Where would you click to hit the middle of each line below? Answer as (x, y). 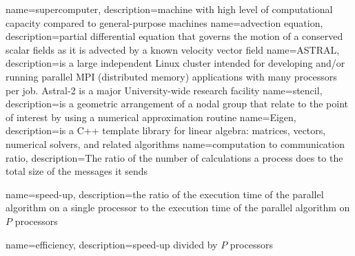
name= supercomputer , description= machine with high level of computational (169, 9)
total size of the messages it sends (77, 171)
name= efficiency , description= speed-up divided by (112, 244)
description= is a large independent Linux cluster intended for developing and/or (175, 63)
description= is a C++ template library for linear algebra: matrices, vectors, (166, 130)
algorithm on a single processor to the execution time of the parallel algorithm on (178, 207)
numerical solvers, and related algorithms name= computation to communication (175, 143)
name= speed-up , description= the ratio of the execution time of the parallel (165, 194)
